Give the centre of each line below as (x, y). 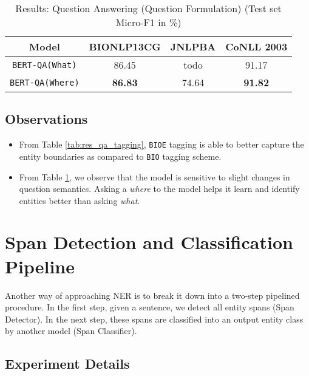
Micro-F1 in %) (148, 22)
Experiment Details (67, 364)
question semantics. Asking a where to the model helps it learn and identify (159, 189)
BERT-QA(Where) (45, 82)
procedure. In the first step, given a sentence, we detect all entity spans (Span (150, 307)
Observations (46, 119)
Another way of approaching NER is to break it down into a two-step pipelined (152, 295)
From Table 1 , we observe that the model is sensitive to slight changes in (154, 176)
